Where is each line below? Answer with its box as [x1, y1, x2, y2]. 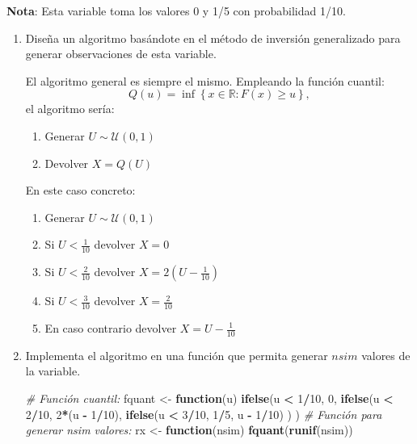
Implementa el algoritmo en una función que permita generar [25, 346, 328, 363]
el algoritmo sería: [25, 100, 115, 117]
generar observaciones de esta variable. [25, 45, 217, 62]
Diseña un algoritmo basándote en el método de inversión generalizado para [25, 29, 401, 46]
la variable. [25, 362, 81, 379]
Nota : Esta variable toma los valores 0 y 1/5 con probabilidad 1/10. [6, 2, 346, 19]
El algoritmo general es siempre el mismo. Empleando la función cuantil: [25, 72, 385, 89]
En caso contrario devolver [44, 320, 177, 336]
